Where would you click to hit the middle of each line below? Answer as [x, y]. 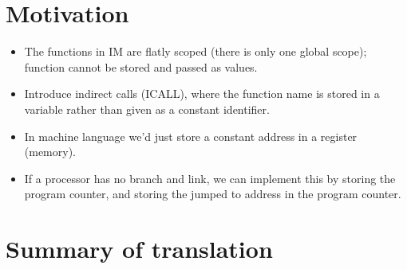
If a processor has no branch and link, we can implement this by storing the [210, 178]
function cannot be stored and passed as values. [141, 66]
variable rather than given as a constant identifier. [147, 109]
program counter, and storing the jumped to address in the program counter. [213, 194]
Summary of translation [139, 249]
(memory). [50, 152]
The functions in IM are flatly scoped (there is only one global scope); [196, 51]
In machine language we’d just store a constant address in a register [191, 136]
